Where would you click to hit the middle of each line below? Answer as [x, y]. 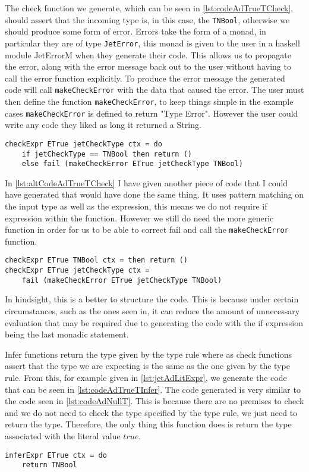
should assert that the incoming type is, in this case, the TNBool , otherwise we [147, 19]
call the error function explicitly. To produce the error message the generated [145, 78]
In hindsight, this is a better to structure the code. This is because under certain [152, 299]
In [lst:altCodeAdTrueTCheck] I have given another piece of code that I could [146, 182]
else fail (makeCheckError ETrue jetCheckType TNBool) [132, 164]
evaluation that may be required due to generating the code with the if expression [154, 322]
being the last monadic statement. [67, 334]
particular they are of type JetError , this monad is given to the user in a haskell [152, 43]
